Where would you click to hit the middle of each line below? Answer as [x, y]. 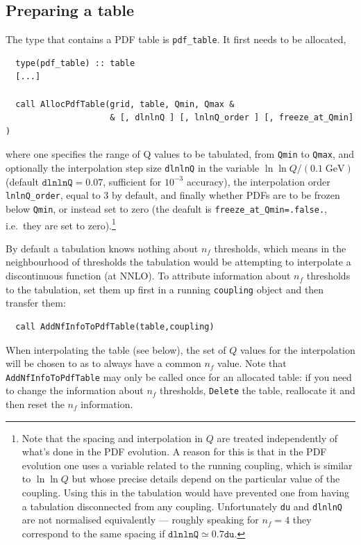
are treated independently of [277, 438]
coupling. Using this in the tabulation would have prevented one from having [186, 492]
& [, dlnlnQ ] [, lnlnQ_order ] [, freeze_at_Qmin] [232, 118]
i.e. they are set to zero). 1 [61, 224]
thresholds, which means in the [280, 248]
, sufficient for [132, 181]
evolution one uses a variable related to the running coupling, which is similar [187, 465]
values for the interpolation [297, 349]
